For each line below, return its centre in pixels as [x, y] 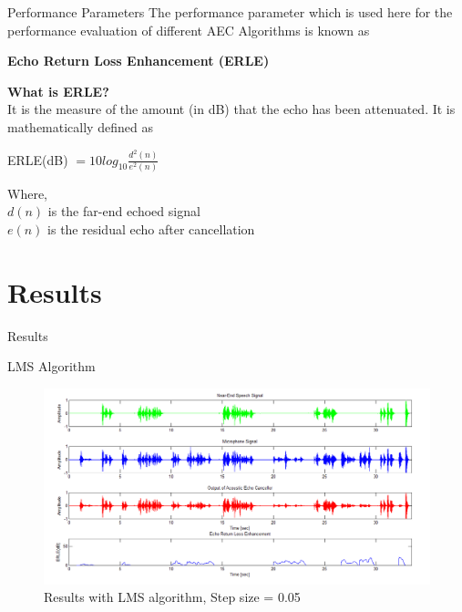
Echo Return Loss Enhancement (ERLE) [139, 61]
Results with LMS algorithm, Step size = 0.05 [172, 597]
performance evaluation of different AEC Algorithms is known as [189, 30]
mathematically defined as [80, 126]
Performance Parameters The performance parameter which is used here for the [230, 12]
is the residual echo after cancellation [151, 229]
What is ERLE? [58, 91]
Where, [27, 193]
